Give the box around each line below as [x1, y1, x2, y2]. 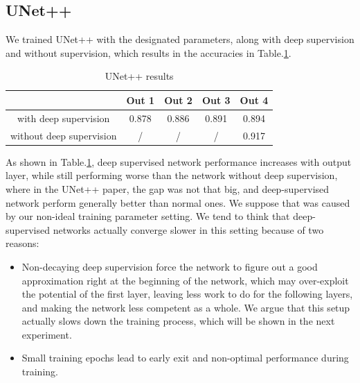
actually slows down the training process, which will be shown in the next [21, 314, 335, 328]
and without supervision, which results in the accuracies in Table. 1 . [6, 45, 291, 60]
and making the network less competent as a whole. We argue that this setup [21, 300, 350, 314]
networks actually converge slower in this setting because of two [53, 222, 324, 237]
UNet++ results [105, 69, 174, 83]
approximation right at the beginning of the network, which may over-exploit [21, 273, 349, 287]
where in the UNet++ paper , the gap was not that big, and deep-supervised [6, 181, 330, 196]
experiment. [21, 327, 72, 341]
